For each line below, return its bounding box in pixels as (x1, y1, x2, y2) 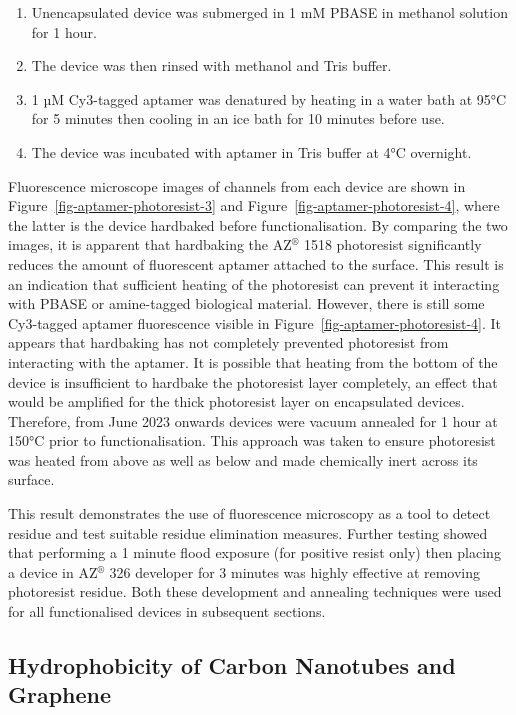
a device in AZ (8, 561, 98, 582)
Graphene (8, 679, 112, 710)
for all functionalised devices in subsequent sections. (8, 601, 326, 622)
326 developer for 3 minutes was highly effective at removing (109, 561, 481, 582)
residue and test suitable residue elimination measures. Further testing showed (8, 522, 488, 543)
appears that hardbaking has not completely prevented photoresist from (8, 332, 449, 353)
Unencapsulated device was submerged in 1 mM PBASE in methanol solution (31, 2, 508, 22)
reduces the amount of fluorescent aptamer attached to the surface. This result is (8, 253, 504, 274)
